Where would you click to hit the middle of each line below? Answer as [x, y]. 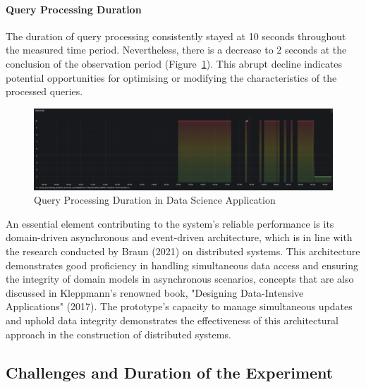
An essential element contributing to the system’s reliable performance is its [170, 223]
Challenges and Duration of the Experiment [170, 372]
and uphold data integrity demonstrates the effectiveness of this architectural [172, 320]
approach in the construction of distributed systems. [118, 334]
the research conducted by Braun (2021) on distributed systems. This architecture [183, 251]
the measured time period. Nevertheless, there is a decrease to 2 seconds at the [176, 50]
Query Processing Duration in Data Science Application [155, 200]
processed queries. [44, 91]
